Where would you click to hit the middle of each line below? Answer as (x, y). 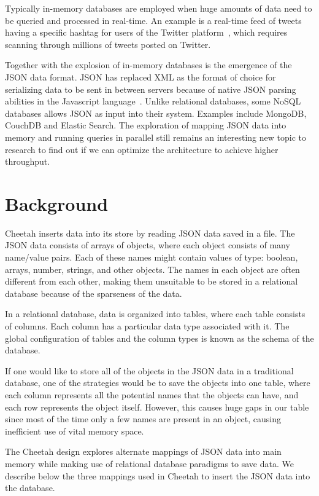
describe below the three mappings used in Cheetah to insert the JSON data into (158, 475)
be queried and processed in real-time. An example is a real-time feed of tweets (153, 20)
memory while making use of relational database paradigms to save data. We (149, 463)
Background (57, 203)
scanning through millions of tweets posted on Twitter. (108, 44)
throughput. (28, 161)
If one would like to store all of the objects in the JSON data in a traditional (149, 370)
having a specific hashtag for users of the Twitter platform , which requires (146, 32)
